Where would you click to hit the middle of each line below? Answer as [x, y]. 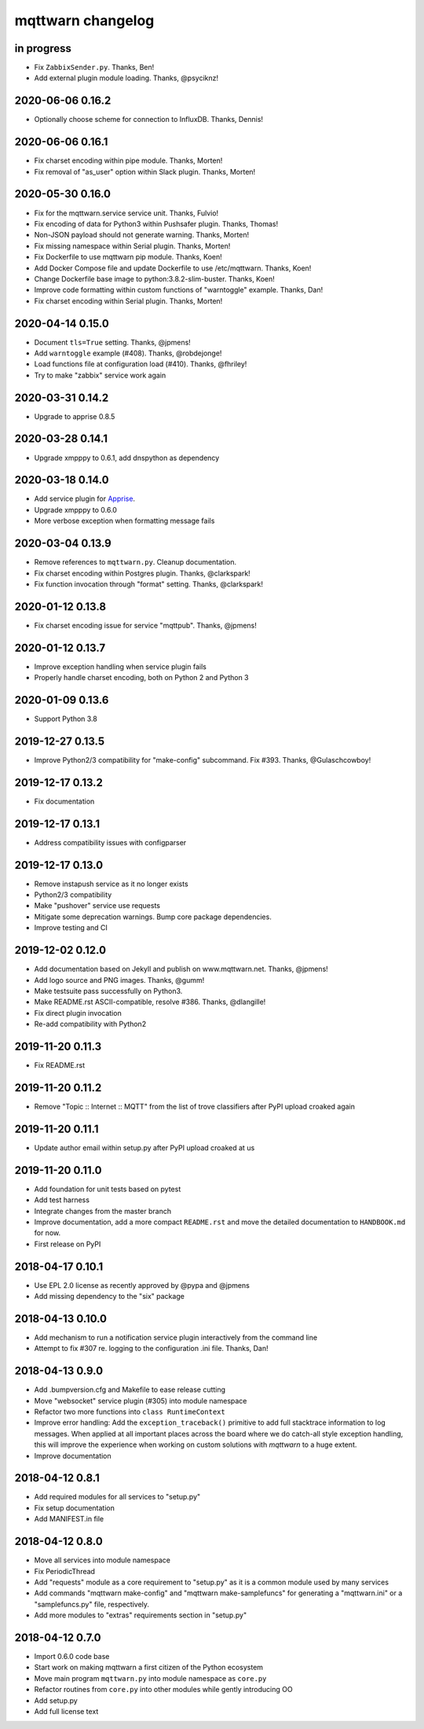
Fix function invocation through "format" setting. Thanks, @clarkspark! [148, 584]
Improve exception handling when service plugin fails [121, 666]
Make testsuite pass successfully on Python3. [108, 991]
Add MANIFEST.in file [69, 1519]
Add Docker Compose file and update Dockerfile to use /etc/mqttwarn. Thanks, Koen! [173, 268]
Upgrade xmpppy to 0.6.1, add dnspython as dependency [127, 458]
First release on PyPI [68, 1244]
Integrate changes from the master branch [103, 1211]
